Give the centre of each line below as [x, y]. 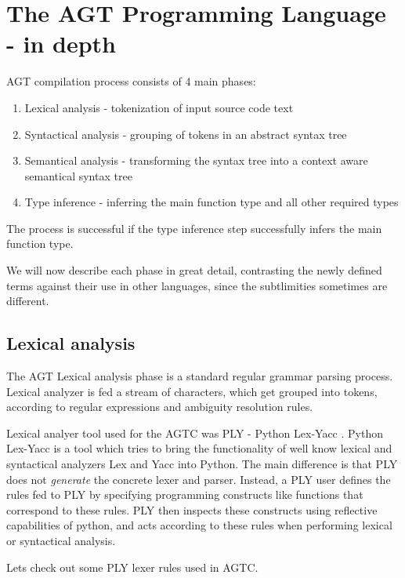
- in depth [61, 44]
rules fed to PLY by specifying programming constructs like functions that [185, 494]
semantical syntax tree [78, 175]
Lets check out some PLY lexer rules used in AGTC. [132, 567]
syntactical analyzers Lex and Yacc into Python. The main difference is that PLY [202, 464]
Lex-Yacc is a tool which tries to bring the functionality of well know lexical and [199, 448]
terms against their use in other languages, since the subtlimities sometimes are [197, 285]
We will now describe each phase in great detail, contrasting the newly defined [194, 270]
